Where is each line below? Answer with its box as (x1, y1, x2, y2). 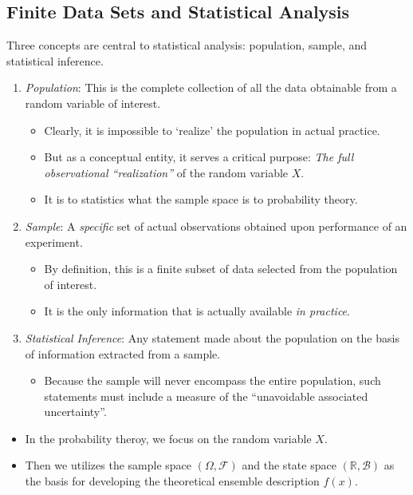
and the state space (242, 457, 336, 473)
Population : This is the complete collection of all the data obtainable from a (25, 79, 397, 96)
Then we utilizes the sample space (25, 457, 192, 473)
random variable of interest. (25, 94, 161, 111)
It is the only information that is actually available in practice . (44, 303, 350, 319)
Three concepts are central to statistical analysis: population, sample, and (6, 37, 368, 53)
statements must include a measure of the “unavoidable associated (44, 387, 368, 404)
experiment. (25, 233, 83, 250)
